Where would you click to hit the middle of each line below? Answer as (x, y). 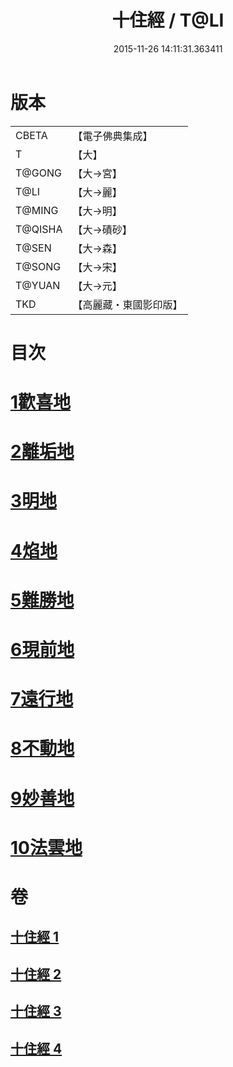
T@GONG (38, 173)
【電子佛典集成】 (112, 136)
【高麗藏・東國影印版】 (127, 304)
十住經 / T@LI (168, 20)
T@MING (37, 210)
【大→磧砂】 (102, 229)
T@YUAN (38, 285)
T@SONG (38, 266)
